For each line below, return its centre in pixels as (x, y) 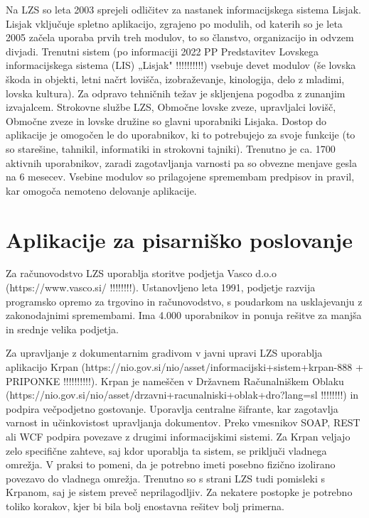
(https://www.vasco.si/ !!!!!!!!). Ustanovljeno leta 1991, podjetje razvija (161, 287)
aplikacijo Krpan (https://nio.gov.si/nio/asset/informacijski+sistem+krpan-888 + (184, 367)
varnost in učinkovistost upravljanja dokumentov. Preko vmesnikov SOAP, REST (183, 422)
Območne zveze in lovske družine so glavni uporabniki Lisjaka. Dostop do (166, 120)
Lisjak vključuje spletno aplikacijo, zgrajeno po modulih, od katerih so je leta (174, 23)
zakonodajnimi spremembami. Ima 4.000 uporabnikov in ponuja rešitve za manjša (184, 315)
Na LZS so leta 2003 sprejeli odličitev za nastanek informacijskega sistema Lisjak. (183, 9)
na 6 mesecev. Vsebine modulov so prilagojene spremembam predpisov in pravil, (180, 177)
